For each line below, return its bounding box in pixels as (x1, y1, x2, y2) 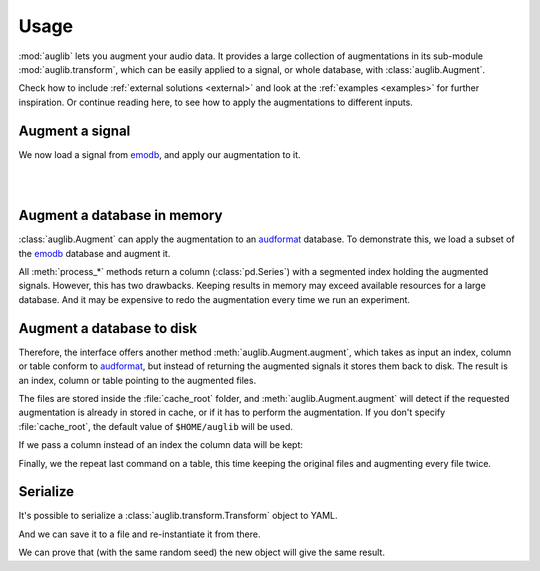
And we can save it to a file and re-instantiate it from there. (18, 528, 261, 540)
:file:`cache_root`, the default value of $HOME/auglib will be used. (18, 420, 294, 432)
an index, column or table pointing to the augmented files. (18, 374, 257, 386)
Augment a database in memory (18, 207, 223, 224)
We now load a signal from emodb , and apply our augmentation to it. (18, 148, 301, 160)
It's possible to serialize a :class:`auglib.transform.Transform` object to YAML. (18, 510, 338, 522)
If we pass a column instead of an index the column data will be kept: (18, 439, 304, 451)
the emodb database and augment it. (18, 247, 171, 259)
